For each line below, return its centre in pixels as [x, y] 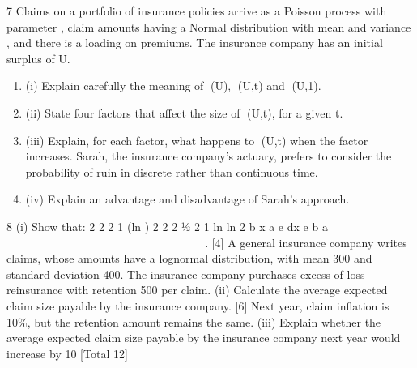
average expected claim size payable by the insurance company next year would [204, 338]
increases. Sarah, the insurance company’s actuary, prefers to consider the [208, 156]
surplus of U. [38, 58]
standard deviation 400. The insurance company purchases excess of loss [186, 274]
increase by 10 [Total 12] [67, 353]
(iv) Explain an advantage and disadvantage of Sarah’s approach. [187, 199]
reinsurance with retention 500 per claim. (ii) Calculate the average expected [197, 290]
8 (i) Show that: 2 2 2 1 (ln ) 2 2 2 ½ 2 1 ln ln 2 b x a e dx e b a [167, 226]
